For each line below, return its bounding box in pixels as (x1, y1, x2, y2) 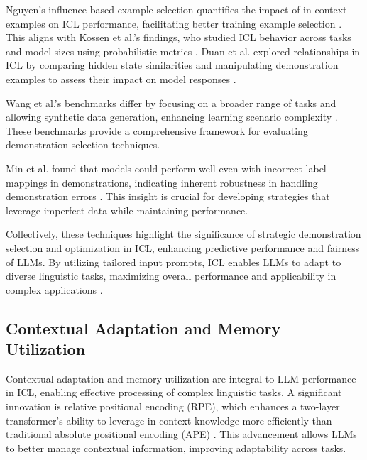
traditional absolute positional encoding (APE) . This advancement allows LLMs (6, 427, 357, 442)
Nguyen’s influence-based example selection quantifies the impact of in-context (6, 2, 347, 16)
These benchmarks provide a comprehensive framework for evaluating (6, 123, 308, 138)
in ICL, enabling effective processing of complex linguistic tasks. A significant (6, 385, 342, 400)
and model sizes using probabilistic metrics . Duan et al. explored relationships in (6, 43, 361, 58)
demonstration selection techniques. (6, 137, 160, 152)
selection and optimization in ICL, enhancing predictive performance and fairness (6, 240, 360, 255)
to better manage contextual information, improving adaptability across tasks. (6, 440, 346, 455)
